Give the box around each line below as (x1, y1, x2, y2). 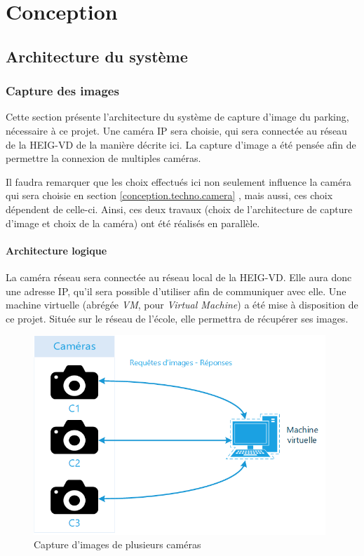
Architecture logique (6, 243, 107, 257)
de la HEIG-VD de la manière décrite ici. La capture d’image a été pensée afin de (6, 137, 356, 151)
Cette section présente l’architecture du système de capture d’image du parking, (6, 109, 349, 124)
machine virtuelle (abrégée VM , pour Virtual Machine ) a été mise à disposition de (6, 297, 358, 312)
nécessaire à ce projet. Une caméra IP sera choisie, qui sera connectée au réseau (6, 123, 347, 137)
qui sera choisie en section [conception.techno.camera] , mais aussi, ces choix (6, 188, 333, 203)
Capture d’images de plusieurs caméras (34, 537, 201, 552)
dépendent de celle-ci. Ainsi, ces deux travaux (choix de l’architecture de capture (6, 201, 353, 216)
